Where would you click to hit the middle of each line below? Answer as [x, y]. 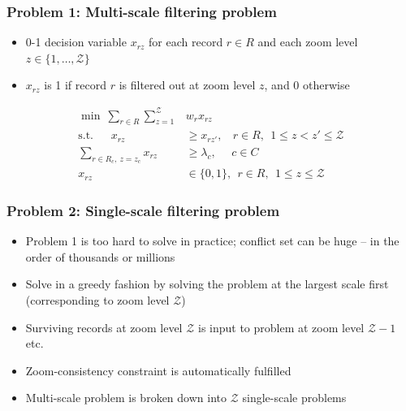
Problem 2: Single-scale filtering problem [143, 210]
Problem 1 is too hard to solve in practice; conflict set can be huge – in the [212, 241]
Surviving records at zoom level [104, 327]
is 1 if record [76, 85]
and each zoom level [308, 42]
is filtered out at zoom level [187, 85]
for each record [186, 42]
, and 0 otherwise [307, 85]
